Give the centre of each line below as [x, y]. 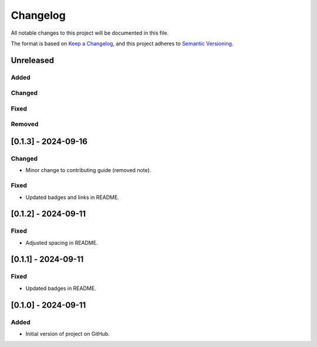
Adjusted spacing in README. [62, 242]
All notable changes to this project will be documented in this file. [90, 33]
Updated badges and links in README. [72, 197]
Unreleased [33, 60]
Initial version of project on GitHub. [68, 333]
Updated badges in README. [61, 288]
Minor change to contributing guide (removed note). [88, 170]
